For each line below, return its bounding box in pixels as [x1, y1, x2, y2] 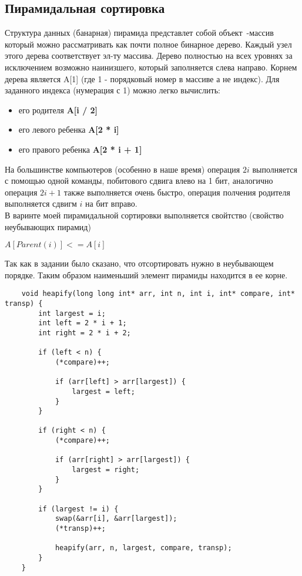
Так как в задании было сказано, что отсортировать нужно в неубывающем [5, 257, 274, 270]
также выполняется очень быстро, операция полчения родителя [63, 186, 291, 198]
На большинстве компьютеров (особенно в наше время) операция [5, 163, 240, 175]
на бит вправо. [85, 197, 137, 210]
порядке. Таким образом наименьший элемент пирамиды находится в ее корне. [5, 268, 288, 281]
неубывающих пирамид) [5, 220, 91, 233]
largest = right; [72, 466, 140, 474]
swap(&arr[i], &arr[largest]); [55, 514, 177, 523]
